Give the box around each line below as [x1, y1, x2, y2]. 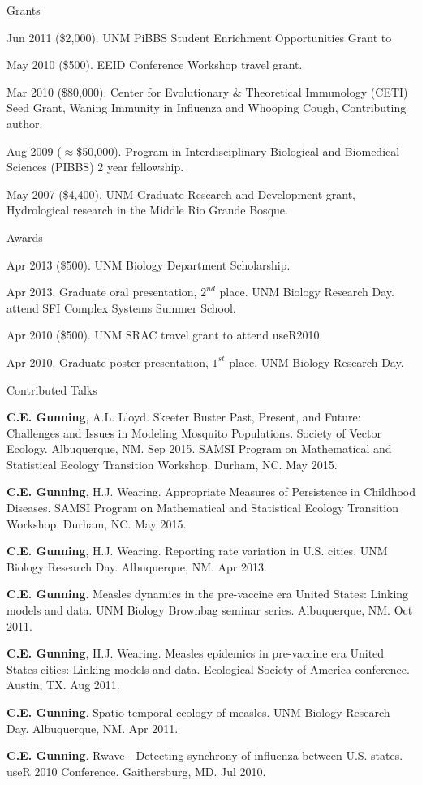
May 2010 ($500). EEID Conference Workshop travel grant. [6, 56, 303, 73]
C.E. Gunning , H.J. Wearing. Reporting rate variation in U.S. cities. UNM [6, 542, 388, 559]
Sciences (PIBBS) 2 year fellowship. [6, 158, 184, 175]
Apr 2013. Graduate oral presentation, [6, 283, 197, 300]
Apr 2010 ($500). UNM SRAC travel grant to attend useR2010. [6, 326, 323, 343]
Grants [6, 2, 41, 18]
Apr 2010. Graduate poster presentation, [6, 353, 209, 370]
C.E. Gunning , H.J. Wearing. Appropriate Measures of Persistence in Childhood [6, 483, 416, 500]
